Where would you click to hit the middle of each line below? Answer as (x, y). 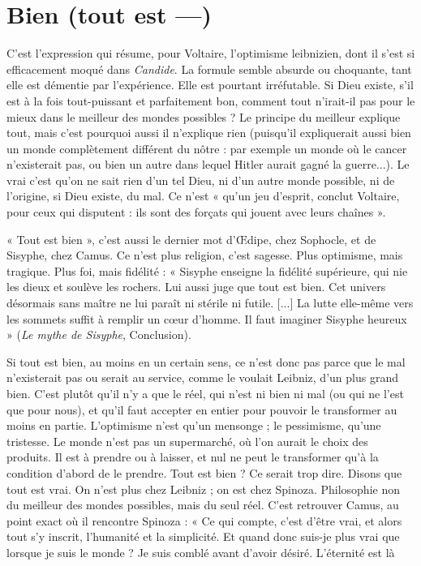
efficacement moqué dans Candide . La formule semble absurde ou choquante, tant (209, 69)
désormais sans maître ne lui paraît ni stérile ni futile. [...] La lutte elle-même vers (210, 303)
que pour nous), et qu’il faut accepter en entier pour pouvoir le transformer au (202, 409)
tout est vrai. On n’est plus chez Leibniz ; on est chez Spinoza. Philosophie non (203, 489)
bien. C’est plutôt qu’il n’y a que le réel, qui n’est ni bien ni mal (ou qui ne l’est (205, 393)
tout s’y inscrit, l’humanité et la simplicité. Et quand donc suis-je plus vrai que (203, 536)
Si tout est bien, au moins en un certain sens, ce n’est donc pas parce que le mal (206, 361)
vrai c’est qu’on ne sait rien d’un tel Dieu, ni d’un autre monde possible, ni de (201, 180)
